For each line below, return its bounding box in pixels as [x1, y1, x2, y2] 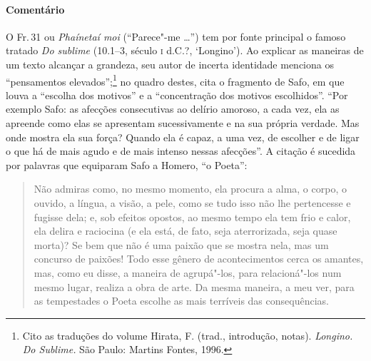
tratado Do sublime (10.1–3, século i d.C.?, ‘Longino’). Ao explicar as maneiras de [6, 43, 364, 58]
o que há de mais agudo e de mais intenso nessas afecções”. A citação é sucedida [6, 143, 356, 158]
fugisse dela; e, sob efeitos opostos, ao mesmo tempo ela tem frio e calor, [34, 209, 351, 224]
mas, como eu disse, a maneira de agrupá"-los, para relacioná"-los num [34, 265, 342, 280]
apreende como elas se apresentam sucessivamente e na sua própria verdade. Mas [6, 116, 360, 131]
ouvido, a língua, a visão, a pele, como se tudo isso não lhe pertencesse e [34, 195, 351, 210]
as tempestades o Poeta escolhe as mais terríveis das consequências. [34, 293, 329, 308]
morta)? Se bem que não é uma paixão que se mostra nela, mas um [34, 237, 329, 252]
